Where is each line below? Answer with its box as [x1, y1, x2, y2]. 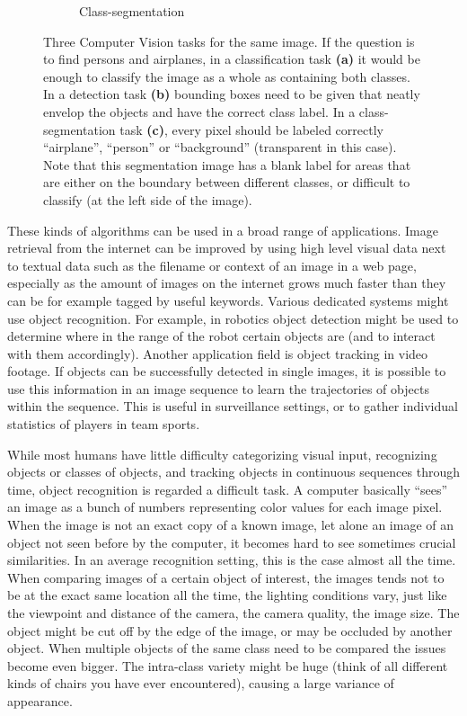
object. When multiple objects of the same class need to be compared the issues [7, 639, 446, 658]
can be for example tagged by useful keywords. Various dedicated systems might [7, 291, 449, 309]
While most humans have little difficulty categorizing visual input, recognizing [7, 444, 437, 463]
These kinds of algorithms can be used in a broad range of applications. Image [7, 220, 439, 239]
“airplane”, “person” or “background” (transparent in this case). [43, 138, 397, 157]
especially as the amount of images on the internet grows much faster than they [7, 273, 446, 292]
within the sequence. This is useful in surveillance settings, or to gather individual [7, 397, 458, 416]
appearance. [7, 691, 73, 710]
